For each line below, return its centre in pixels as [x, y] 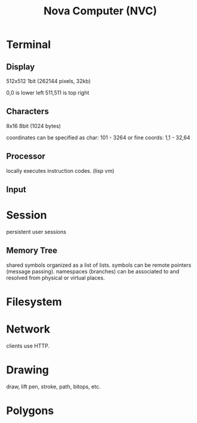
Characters [27, 112]
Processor [26, 156]
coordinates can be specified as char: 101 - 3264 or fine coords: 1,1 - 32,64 [98, 137]
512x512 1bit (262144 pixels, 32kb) [49, 81]
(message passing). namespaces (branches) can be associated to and [93, 271]
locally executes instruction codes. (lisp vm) [60, 171]
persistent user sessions [36, 232]
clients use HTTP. [28, 346]
